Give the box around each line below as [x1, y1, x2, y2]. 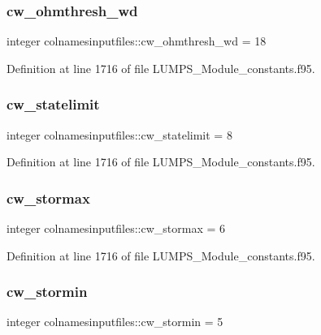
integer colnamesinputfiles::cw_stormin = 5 [7, 313, 223, 330]
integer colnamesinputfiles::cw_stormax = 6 [7, 220, 226, 237]
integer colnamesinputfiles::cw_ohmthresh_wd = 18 [7, 32, 267, 49]
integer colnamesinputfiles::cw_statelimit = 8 [7, 126, 232, 143]
